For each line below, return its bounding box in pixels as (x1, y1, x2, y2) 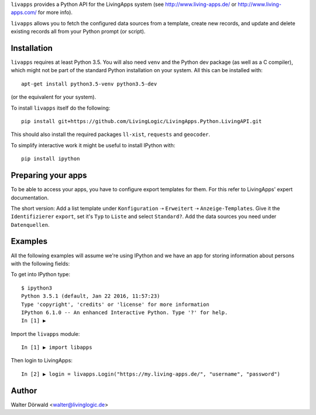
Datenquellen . (11, 221, 50, 228)
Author (11, 386, 37, 396)
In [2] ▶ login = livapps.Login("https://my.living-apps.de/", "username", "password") (21, 370, 281, 377)
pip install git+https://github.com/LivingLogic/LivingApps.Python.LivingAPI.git (21, 118, 262, 125)
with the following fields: (11, 260, 70, 267)
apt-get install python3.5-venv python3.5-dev (21, 80, 157, 87)
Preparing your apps (11, 171, 87, 181)
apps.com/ (11, 9, 37, 16)
